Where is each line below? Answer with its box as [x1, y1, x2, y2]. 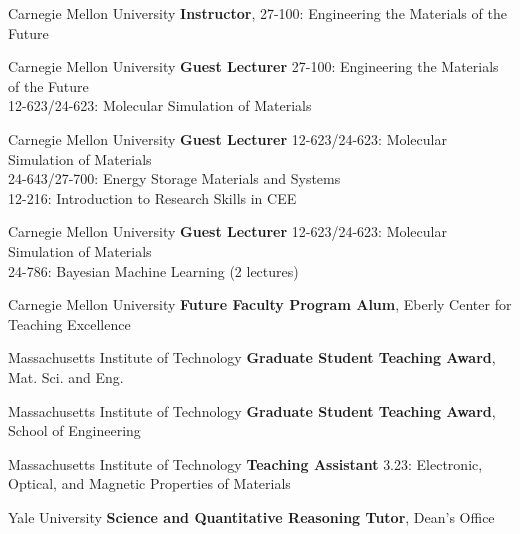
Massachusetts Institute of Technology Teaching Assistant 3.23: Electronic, [8, 453, 483, 474]
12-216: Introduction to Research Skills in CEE [8, 187, 297, 208]
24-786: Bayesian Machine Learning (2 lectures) [8, 260, 299, 281]
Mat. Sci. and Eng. [8, 366, 124, 387]
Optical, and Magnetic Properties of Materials [8, 473, 291, 494]
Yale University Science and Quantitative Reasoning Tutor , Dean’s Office [8, 506, 495, 527]
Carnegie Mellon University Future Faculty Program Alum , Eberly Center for [8, 294, 512, 315]
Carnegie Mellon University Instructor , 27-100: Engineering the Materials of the [8, 3, 507, 23]
